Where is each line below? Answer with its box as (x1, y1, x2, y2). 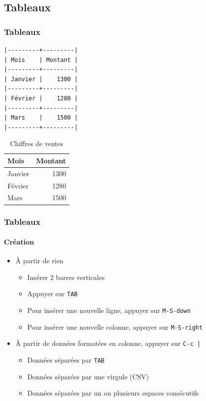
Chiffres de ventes (10, 138, 63, 149)
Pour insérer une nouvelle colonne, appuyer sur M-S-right (27, 321, 203, 332)
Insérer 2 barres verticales (27, 272, 105, 282)
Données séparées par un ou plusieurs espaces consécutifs (27, 388, 199, 398)
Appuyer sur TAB (27, 288, 78, 299)
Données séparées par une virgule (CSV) (27, 371, 149, 381)
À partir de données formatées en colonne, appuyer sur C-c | (15, 338, 201, 348)
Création (4, 237, 34, 247)
